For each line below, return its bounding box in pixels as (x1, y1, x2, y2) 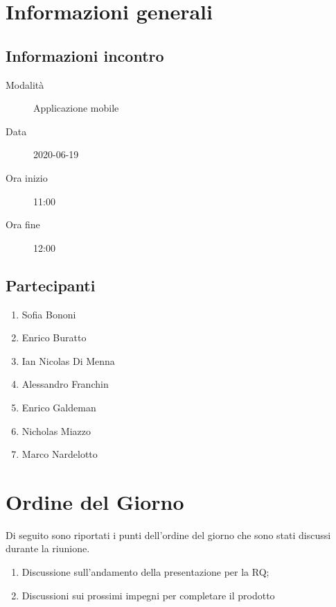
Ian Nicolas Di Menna (21, 353, 115, 368)
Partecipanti (6, 274, 96, 296)
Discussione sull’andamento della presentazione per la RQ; (21, 565, 269, 579)
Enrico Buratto (21, 330, 87, 345)
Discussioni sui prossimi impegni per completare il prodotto (21, 588, 275, 602)
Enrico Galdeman (21, 400, 96, 414)
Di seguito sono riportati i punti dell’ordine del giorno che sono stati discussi (6, 527, 331, 542)
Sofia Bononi (21, 307, 76, 321)
